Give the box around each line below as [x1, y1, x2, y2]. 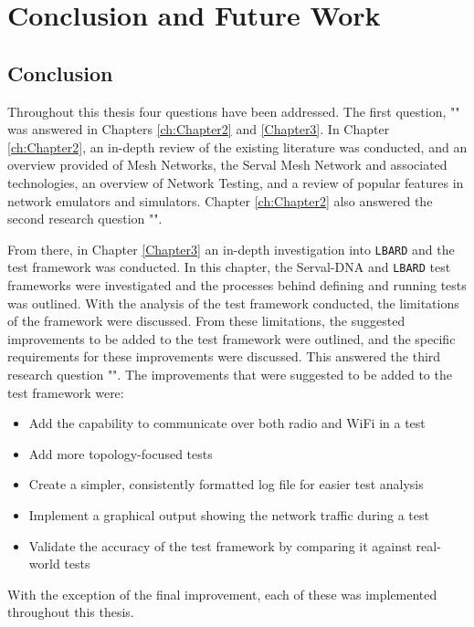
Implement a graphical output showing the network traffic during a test [28, 505, 429, 524]
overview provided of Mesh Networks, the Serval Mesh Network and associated [7, 155, 448, 174]
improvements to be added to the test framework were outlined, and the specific [7, 329, 456, 348]
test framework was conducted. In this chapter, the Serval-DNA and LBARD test [7, 257, 451, 277]
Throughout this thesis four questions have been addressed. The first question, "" [7, 101, 460, 120]
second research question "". [7, 209, 163, 228]
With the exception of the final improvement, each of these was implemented [7, 584, 437, 603]
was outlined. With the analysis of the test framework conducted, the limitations [7, 293, 459, 312]
